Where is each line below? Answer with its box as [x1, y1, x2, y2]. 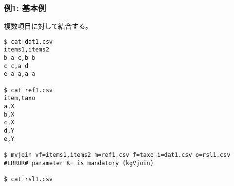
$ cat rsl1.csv [4, 175, 53, 183]
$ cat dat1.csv [4, 38, 53, 45]
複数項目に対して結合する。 [4, 21, 92, 31]
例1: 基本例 [4, 1, 46, 14]
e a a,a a [4, 70, 36, 78]
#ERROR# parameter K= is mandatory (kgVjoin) [4, 159, 154, 167]
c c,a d [4, 62, 29, 69]
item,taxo [4, 95, 36, 102]
